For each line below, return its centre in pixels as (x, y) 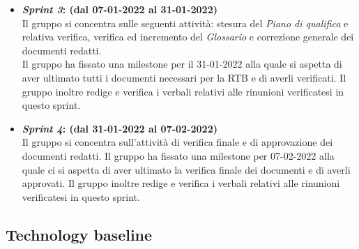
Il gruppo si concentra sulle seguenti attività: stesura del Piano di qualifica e (185, 23)
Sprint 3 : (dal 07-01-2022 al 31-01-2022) (120, 9)
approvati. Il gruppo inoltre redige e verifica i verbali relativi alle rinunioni (181, 183)
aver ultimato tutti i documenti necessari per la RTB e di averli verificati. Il (184, 77)
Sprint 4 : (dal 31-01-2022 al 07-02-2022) (120, 128)
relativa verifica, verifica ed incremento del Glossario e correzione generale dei (188, 37)
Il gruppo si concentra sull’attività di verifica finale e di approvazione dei (177, 142)
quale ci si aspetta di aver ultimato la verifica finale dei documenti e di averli (186, 169)
